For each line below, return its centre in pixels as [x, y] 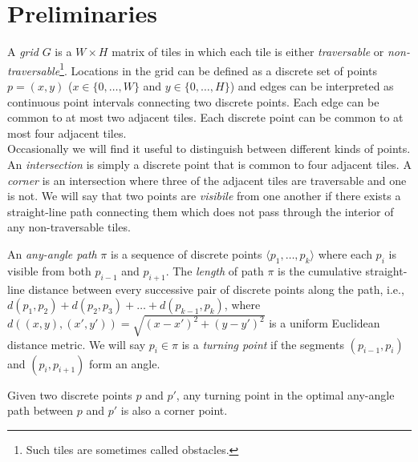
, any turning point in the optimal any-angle [285, 394]
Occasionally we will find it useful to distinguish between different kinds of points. [209, 149]
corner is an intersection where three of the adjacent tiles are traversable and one [207, 180]
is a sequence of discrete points [187, 253]
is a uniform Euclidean [325, 323]
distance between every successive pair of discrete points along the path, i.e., [216, 289]
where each [345, 253]
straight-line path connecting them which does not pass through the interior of [201, 211]
